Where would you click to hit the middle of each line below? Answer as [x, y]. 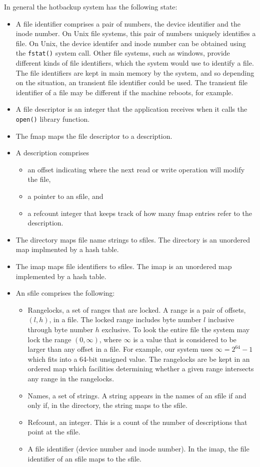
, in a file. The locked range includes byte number [125, 319]
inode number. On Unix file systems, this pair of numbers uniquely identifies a [136, 33]
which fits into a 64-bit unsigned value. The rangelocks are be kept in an [139, 359]
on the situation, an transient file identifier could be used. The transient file [132, 82]
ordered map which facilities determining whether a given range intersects [141, 369]
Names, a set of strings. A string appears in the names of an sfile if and [137, 395]
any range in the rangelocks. [71, 378]
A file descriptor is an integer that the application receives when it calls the [131, 109]
